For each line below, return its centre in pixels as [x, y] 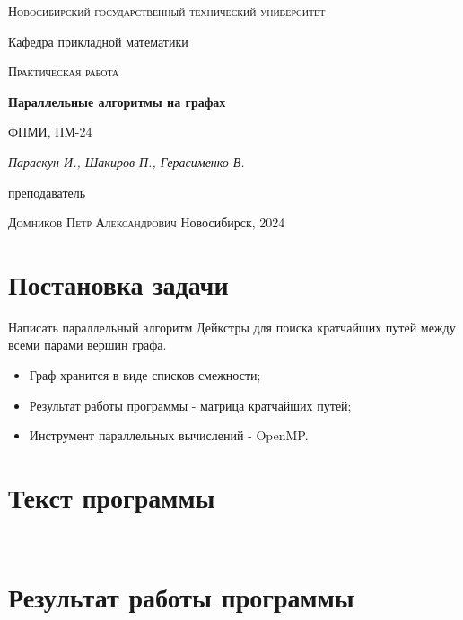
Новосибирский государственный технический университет [167, 11]
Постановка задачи [118, 283]
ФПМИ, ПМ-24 [50, 132]
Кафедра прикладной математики [98, 41]
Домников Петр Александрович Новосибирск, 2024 [147, 222]
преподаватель [47, 192]
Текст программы [112, 497]
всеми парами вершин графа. [87, 345]
